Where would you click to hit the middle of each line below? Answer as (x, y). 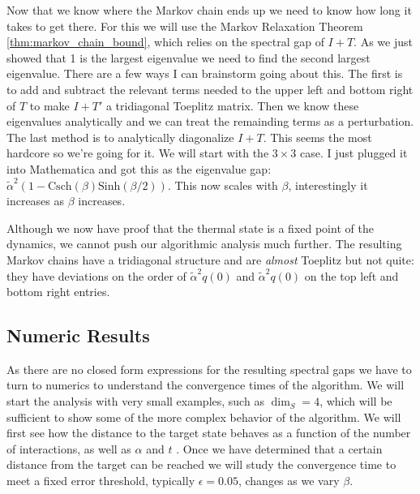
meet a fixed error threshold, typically (101, 481)
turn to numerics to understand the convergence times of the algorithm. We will (206, 385)
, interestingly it (328, 185)
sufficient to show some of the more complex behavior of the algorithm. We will (204, 417)
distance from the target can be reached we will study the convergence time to (201, 464)
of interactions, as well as (69, 448)
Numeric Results (78, 335)
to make (49, 105)
